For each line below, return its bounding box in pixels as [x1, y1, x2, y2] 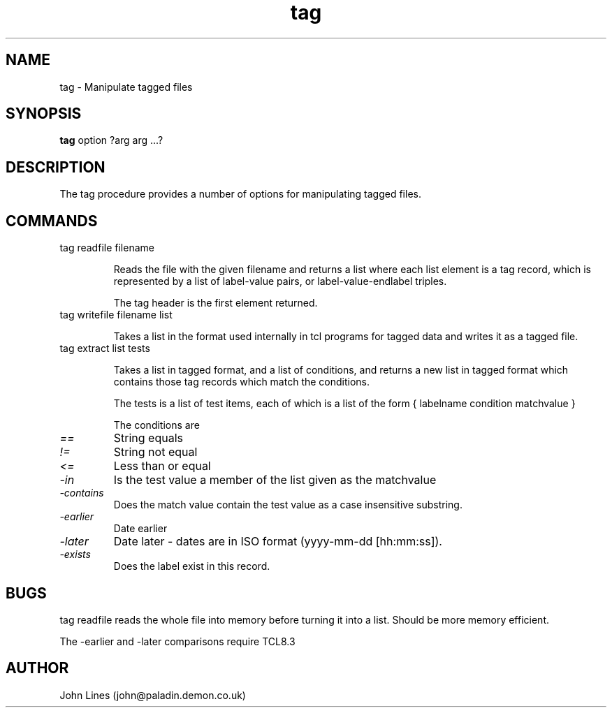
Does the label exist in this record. [113, 560, 270, 573]
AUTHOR [6, 659, 69, 677]
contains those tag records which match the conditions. [113, 376, 370, 388]
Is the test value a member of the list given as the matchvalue [113, 473, 437, 487]
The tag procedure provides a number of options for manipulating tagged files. [59, 188, 421, 200]
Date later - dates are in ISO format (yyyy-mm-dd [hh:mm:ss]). [113, 534, 442, 549]
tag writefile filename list [59, 309, 173, 321]
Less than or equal [113, 459, 211, 473]
